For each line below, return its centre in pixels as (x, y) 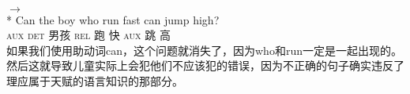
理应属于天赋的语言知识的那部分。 (95, 80)
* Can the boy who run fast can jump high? (113, 19)
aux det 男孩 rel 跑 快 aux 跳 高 (88, 35)
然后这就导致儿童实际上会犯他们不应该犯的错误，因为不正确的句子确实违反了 (205, 65)
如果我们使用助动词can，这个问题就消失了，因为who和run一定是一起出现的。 (204, 50)
